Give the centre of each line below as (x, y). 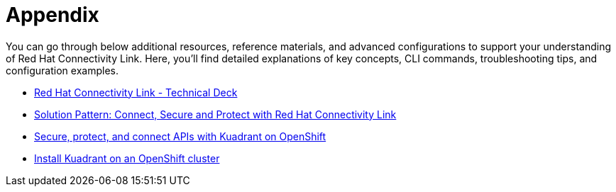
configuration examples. (62, 70)
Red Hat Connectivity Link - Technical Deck (136, 92)
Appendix (53, 15)
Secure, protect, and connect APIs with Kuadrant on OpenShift (180, 136)
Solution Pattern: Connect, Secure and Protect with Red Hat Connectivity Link (215, 114)
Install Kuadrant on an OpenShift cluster (127, 158)
